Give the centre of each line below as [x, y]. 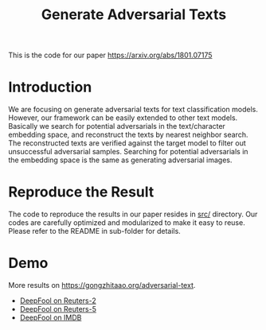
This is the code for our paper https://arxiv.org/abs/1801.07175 [110, 55]
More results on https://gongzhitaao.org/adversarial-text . [102, 285]
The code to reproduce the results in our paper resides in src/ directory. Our [133, 214]
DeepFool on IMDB [51, 317]
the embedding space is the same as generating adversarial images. [120, 160]
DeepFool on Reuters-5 [58, 309]
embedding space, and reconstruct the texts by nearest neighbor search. [128, 135]
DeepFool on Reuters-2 [58, 301]
